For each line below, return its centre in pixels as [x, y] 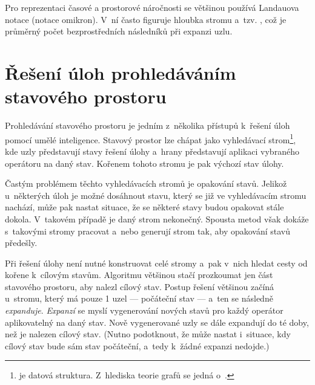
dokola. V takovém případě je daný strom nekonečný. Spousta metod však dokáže [157, 218]
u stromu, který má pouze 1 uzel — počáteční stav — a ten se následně [139, 298]
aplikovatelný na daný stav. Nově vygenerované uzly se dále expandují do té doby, [157, 322]
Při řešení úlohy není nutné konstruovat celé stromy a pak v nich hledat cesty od [156, 263]
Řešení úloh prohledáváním [121, 72]
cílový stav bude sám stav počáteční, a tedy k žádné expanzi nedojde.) [137, 345]
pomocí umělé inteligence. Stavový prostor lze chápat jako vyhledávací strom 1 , [151, 138]
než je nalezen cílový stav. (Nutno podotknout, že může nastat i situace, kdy [148, 334]
